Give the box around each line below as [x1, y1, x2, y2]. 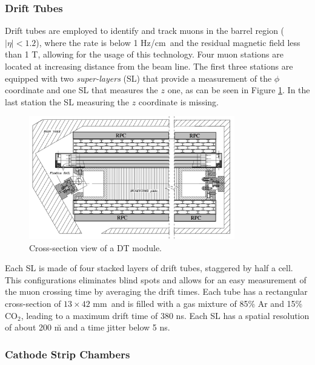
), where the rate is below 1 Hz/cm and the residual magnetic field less [36, 36, 300, 48]
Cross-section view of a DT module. [29, 241, 162, 254]
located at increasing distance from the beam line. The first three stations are [5, 60, 293, 72]
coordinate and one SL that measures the [5, 84, 158, 96]
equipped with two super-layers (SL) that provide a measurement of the [5, 71, 272, 84]
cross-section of [5, 297, 61, 310]
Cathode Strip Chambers [5, 346, 130, 361]
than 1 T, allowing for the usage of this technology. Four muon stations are [5, 48, 283, 61]
